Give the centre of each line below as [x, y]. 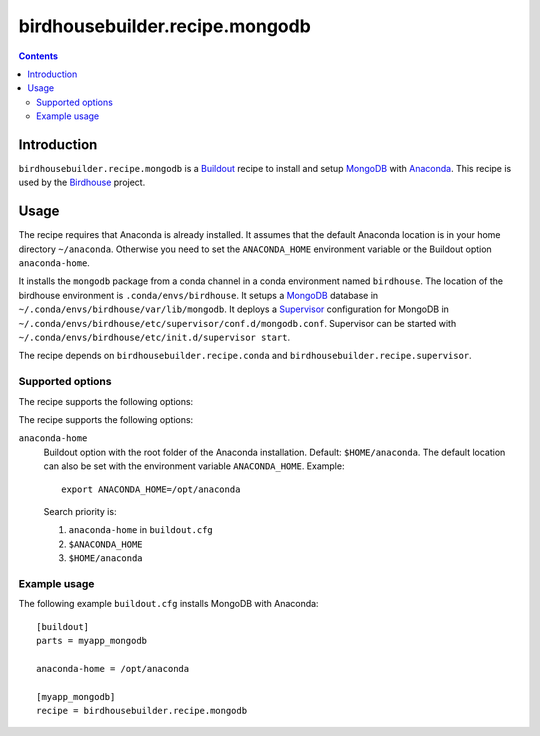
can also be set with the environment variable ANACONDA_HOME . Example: [194, 466]
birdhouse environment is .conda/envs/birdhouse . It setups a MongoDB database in [198, 295]
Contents [38, 56]
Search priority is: [80, 511]
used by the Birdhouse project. [82, 182]
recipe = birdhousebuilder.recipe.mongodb [142, 710]
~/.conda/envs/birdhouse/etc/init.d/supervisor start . [154, 337]
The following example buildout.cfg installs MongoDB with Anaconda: [168, 604]
